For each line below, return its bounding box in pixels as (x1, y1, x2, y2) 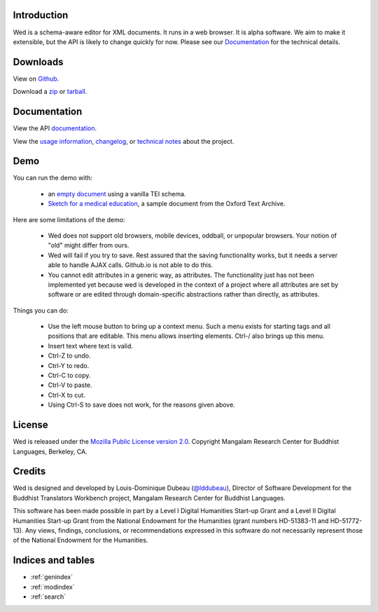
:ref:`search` (30, 592, 66, 601)
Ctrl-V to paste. (48, 381, 92, 389)
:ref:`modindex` (30, 583, 75, 591)
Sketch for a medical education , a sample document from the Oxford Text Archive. (48, 200, 286, 208)
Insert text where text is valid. (48, 341, 133, 350)
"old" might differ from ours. (48, 241, 129, 250)
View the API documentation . (13, 124, 97, 132)
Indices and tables (13, 555, 95, 566)
